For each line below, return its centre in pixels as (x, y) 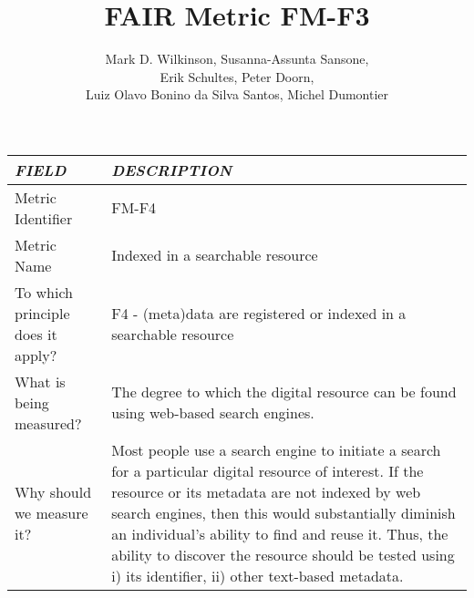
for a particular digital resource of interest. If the (268, 470)
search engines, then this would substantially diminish (283, 512)
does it (36, 334)
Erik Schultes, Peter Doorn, (237, 76)
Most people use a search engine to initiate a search (276, 449)
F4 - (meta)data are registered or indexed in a (259, 313)
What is (40, 381)
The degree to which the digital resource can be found (284, 392)
